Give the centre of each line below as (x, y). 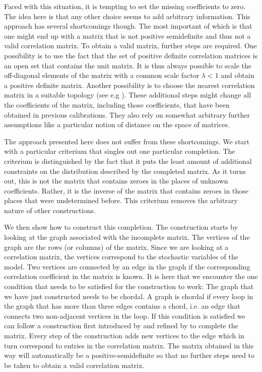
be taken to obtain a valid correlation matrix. (74, 365)
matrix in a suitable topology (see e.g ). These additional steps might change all (128, 95)
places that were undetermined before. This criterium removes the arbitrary (121, 200)
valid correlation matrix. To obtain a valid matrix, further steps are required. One (130, 45)
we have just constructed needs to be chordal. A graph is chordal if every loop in (129, 296)
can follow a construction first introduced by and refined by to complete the (121, 325)
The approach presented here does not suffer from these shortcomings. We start (127, 141)
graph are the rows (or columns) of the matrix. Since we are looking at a (116, 247)
